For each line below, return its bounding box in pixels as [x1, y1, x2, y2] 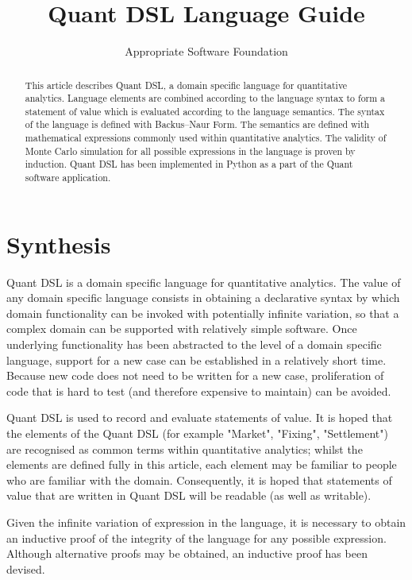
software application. [25, 171, 111, 184]
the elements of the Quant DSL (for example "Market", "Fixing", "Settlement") [6, 425, 388, 442]
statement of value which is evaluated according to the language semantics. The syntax [25, 104, 385, 118]
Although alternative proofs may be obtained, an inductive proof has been [6, 545, 368, 562]
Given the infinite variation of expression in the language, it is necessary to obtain [6, 514, 406, 531]
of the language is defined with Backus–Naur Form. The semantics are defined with [25, 118, 370, 131]
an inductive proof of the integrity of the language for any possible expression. [6, 529, 387, 546]
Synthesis [6, 227, 111, 260]
